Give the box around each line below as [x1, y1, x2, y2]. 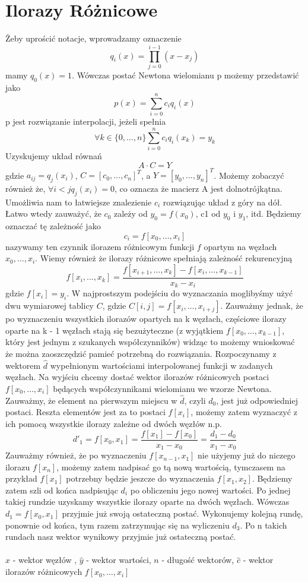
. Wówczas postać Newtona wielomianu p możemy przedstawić [72, 68, 299, 81]
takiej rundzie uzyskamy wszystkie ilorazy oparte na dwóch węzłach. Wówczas [5, 495, 290, 508]
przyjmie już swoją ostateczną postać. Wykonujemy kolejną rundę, [62, 507, 303, 520]
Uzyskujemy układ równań [5, 150, 102, 162]
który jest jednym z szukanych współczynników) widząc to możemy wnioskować [5, 336, 295, 348]
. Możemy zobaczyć [214, 169, 284, 181]
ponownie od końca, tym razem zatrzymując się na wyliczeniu [5, 518, 230, 531]
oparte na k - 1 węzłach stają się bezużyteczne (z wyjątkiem [5, 324, 224, 336]
